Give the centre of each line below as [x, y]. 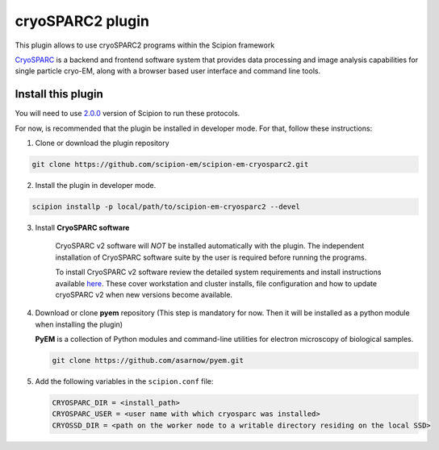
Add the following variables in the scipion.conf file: [124, 381]
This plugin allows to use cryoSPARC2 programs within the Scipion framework [145, 45]
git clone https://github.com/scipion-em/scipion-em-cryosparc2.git [170, 164]
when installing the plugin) [79, 324]
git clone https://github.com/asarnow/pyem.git [148, 360]
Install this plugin [59, 94]
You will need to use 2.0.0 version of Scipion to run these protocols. [128, 114]
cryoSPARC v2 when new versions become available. [144, 294]
